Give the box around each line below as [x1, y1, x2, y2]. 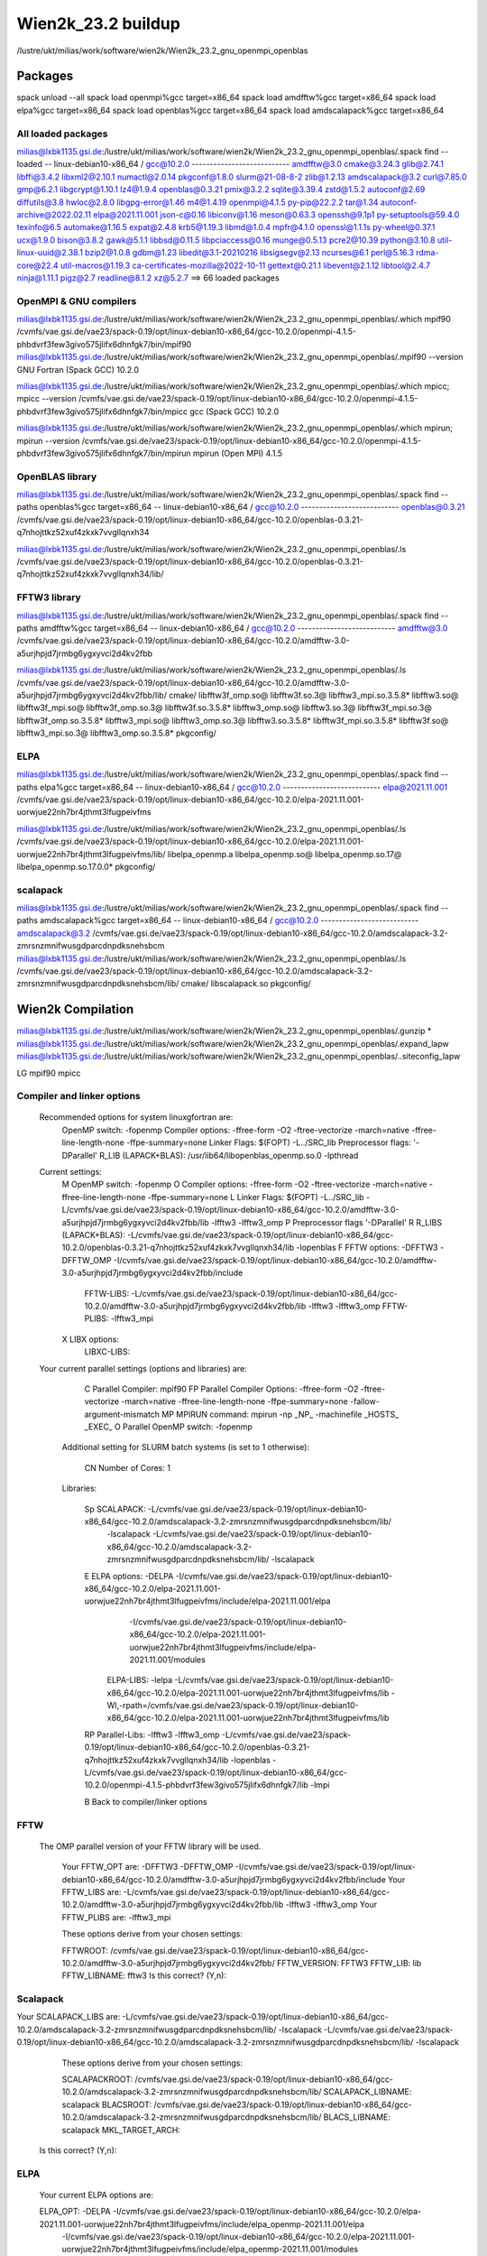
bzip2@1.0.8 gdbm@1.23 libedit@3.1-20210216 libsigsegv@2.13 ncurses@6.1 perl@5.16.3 [84, 247, 415, 258]
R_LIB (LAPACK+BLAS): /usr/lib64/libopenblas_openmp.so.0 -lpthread [99, 1150, 359, 1160]
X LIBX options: [61, 1334, 119, 1345]
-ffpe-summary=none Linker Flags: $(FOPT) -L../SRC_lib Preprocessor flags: [126, 1137, 412, 1148]
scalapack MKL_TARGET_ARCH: [61, 2124, 180, 2135]
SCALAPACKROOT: [61, 2074, 133, 2085]
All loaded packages [16, 127, 108, 140]
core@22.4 [16, 260, 59, 271]
